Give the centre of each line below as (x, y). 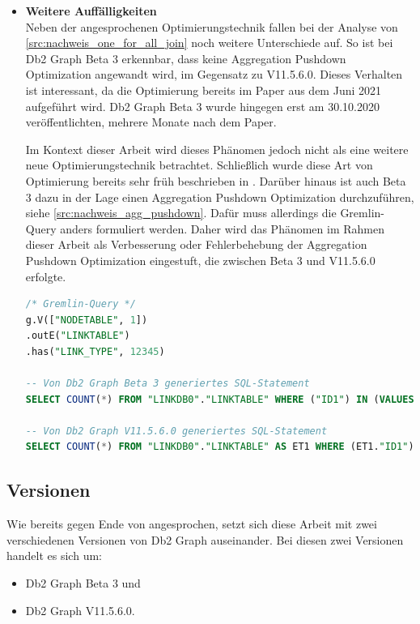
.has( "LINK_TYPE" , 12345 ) (95, 351)
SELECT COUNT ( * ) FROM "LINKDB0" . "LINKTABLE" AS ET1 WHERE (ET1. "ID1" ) (220, 447)
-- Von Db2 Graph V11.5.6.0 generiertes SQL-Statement (176, 431)
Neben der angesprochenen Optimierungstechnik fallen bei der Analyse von (212, 26)
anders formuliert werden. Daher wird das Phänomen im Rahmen (222, 228)
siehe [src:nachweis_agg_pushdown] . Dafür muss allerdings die (181, 213)
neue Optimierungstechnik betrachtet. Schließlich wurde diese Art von (199, 165)
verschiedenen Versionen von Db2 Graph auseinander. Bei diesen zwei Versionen (205, 539)
